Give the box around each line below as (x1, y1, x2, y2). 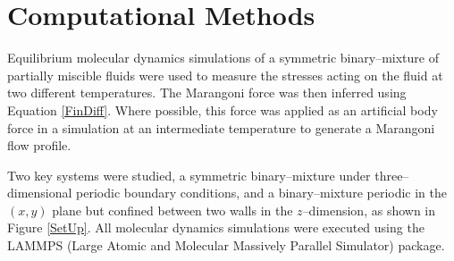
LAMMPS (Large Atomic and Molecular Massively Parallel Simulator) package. (7, 236, 445, 255)
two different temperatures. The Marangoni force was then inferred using (7, 83, 407, 102)
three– (374, 165, 409, 184)
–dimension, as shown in (302, 200, 436, 219)
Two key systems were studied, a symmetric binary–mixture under (7, 165, 371, 184)
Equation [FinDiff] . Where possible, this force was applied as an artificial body (7, 100, 438, 119)
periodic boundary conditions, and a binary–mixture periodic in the (76, 183, 448, 202)
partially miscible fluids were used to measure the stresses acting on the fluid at (7, 65, 443, 84)
